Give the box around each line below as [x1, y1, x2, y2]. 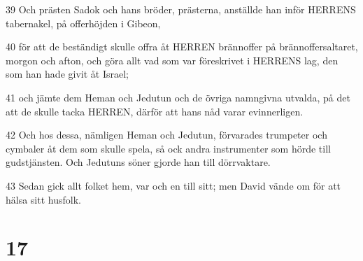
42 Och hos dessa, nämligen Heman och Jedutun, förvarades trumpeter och [6, 127, 327, 142]
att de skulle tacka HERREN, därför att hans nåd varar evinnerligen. [6, 104, 304, 118]
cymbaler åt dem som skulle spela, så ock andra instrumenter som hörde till [6, 141, 331, 155]
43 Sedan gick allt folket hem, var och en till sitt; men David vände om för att [6, 178, 341, 192]
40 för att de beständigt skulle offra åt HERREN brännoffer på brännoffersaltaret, [6, 39, 358, 54]
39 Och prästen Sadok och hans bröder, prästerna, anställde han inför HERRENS [6, 2, 356, 16]
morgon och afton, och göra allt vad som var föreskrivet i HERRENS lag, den [6, 52, 339, 67]
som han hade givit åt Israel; [6, 66, 129, 81]
